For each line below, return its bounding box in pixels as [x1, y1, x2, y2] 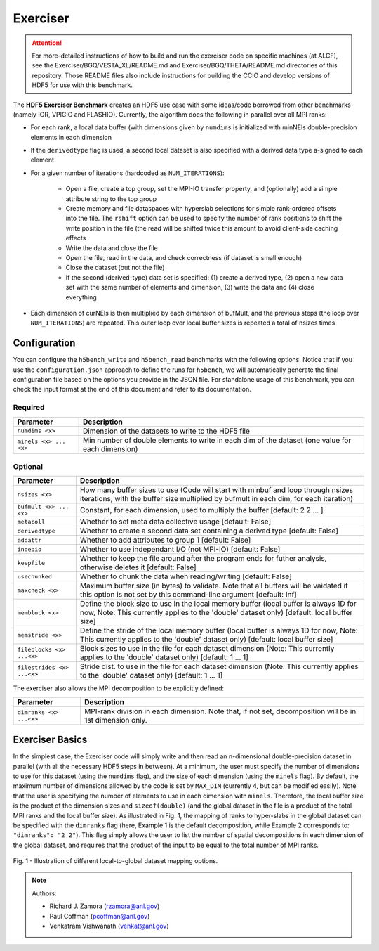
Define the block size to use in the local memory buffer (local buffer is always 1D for [79, 599, 357, 609]
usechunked [17, 573, 53, 580]
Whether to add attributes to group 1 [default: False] [79, 535, 251, 545]
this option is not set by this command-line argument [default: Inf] [79, 590, 298, 600]
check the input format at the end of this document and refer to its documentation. [13, 385, 252, 394]
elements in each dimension [30, 133, 112, 141]
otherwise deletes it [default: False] [79, 562, 197, 572]
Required [13, 403, 45, 413]
